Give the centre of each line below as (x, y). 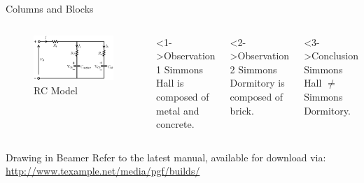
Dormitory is (257, 83)
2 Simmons (253, 69)
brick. (242, 110)
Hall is (170, 83)
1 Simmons (180, 69)
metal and (178, 110)
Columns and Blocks (50, 8)
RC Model (56, 90)
